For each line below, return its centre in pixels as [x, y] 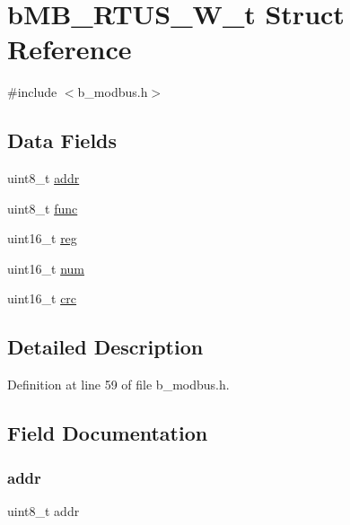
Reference [70, 49]
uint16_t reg [42, 238]
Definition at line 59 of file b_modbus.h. [118, 385]
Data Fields [62, 140]
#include [32, 92]
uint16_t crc [42, 298]
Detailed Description [105, 347]
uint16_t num [46, 268]
